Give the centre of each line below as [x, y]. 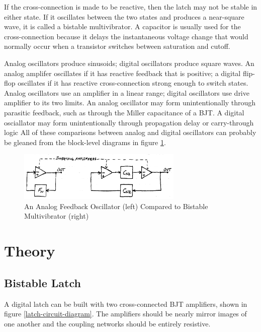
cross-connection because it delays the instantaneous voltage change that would [126, 36]
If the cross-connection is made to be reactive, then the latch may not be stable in [131, 7]
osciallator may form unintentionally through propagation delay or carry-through [129, 122]
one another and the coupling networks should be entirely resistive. [107, 323]
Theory [30, 251]
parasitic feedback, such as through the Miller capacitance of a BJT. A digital [124, 112]
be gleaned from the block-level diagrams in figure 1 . [85, 142]
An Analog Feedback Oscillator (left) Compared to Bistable [116, 206]
